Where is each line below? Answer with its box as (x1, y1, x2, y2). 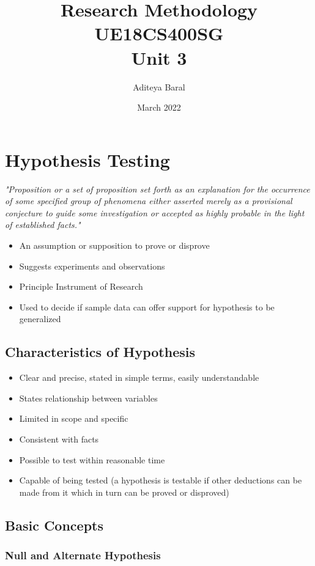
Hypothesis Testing (5, 147, 170, 172)
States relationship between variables (19, 391, 158, 404)
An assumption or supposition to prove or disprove (19, 239, 210, 251)
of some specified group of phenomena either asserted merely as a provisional (5, 194, 292, 207)
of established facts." (5, 218, 81, 231)
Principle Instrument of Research (19, 280, 143, 293)
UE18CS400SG (94, 21, 224, 46)
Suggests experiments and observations (19, 259, 165, 272)
